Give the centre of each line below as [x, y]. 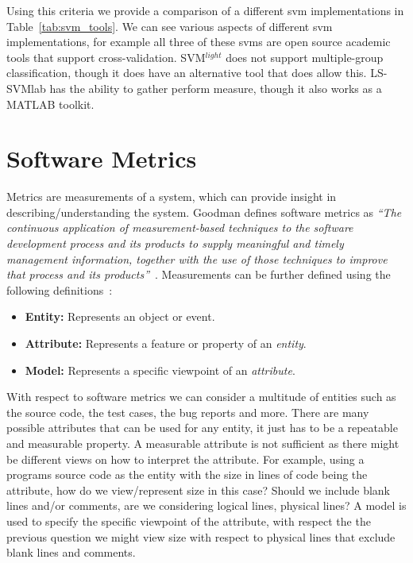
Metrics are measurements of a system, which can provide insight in [172, 197]
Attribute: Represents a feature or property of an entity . [166, 343]
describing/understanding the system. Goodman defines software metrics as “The [204, 212]
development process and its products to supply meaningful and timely [175, 243]
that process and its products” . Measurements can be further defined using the [199, 274]
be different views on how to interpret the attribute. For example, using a [185, 459]
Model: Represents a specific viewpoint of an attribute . [160, 370]
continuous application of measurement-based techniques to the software [180, 228]
